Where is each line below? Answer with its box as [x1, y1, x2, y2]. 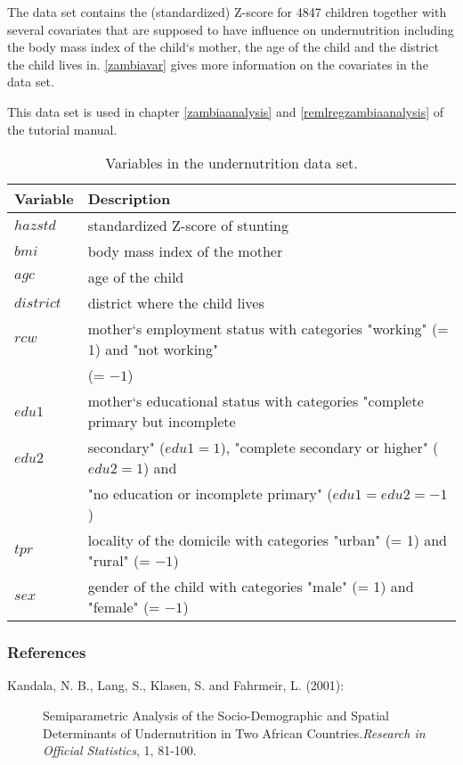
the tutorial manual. [7, 119, 118, 138]
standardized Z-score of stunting [87, 215, 288, 236]
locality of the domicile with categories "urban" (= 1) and [87, 530, 447, 551]
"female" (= [87, 596, 160, 618]
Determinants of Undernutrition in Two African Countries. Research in [43, 723, 426, 742]
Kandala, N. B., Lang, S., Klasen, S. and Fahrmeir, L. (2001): [7, 676, 345, 695]
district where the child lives [87, 292, 264, 314]
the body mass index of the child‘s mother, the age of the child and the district [7, 37, 439, 56]
